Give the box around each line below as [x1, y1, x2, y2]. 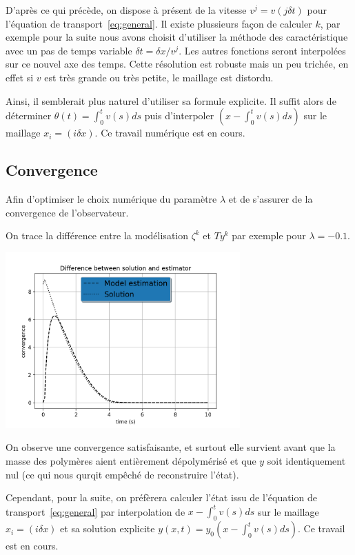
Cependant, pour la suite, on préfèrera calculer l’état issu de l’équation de [6, 490, 317, 505]
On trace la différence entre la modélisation [6, 228, 189, 243]
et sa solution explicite [60, 521, 155, 536]
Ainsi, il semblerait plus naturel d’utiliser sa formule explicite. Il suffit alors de [6, 93, 336, 108]
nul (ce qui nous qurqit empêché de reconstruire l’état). [6, 467, 239, 481]
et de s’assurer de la [228, 191, 313, 205]
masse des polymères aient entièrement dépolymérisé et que [6, 454, 256, 468]
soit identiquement [267, 454, 346, 468]
